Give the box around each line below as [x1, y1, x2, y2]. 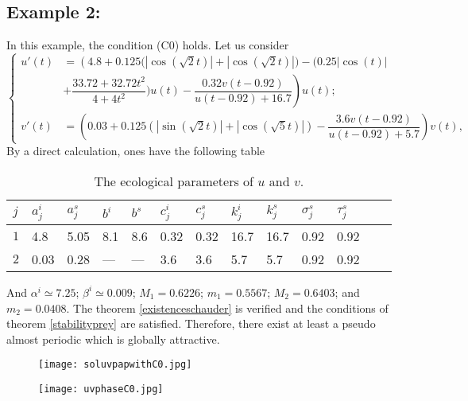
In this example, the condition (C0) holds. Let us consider [6, 37, 289, 53]
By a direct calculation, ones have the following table [6, 142, 265, 159]
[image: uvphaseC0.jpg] [38, 383, 164, 395]
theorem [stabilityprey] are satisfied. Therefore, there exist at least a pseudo [6, 315, 376, 332]
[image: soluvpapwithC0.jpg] [38, 359, 192, 371]
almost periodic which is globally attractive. [6, 330, 220, 347]
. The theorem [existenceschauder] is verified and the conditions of [66, 299, 389, 316]
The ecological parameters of [94, 171, 253, 190]
